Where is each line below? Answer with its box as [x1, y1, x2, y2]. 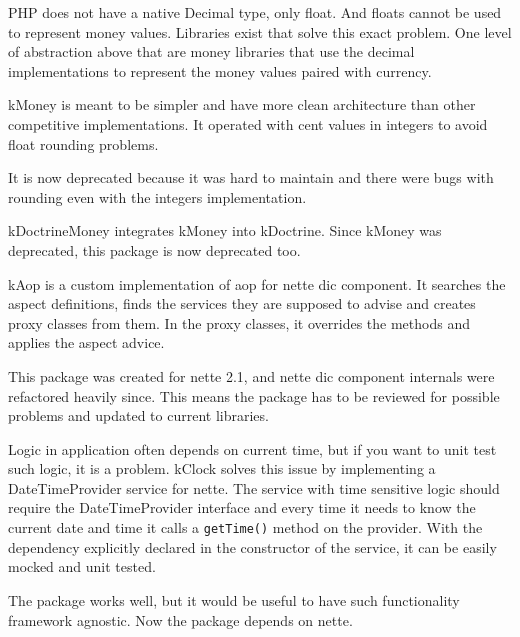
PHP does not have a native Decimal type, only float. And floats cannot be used [8, 2, 502, 22]
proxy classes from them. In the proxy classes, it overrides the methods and [8, 312, 470, 333]
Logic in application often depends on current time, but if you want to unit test [8, 438, 497, 459]
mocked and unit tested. [8, 556, 156, 577]
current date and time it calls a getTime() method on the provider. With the [8, 517, 483, 538]
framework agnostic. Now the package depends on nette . [8, 609, 353, 630]
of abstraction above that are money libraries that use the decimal [8, 41, 415, 62]
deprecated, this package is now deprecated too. [8, 239, 301, 260]
